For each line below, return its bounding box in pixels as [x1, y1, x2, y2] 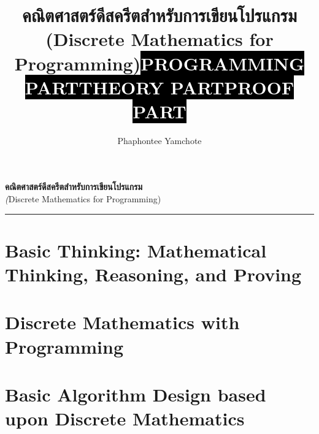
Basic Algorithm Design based [5, 381, 266, 406]
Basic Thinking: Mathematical [5, 237, 267, 262]
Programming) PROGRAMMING [14, 50, 305, 75]
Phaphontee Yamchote [117, 134, 202, 147]
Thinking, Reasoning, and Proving [5, 262, 302, 287]
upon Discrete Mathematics [5, 406, 245, 431]
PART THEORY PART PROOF [25, 74, 294, 99]
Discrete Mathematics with [5, 310, 240, 335]
